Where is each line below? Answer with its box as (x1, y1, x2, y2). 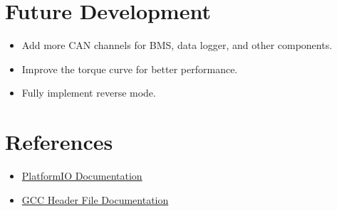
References (5, 127, 113, 156)
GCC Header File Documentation (21, 192, 169, 207)
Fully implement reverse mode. (21, 85, 156, 100)
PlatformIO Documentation (21, 168, 142, 183)
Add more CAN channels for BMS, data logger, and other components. (21, 38, 333, 53)
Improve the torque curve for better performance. (21, 61, 238, 76)
